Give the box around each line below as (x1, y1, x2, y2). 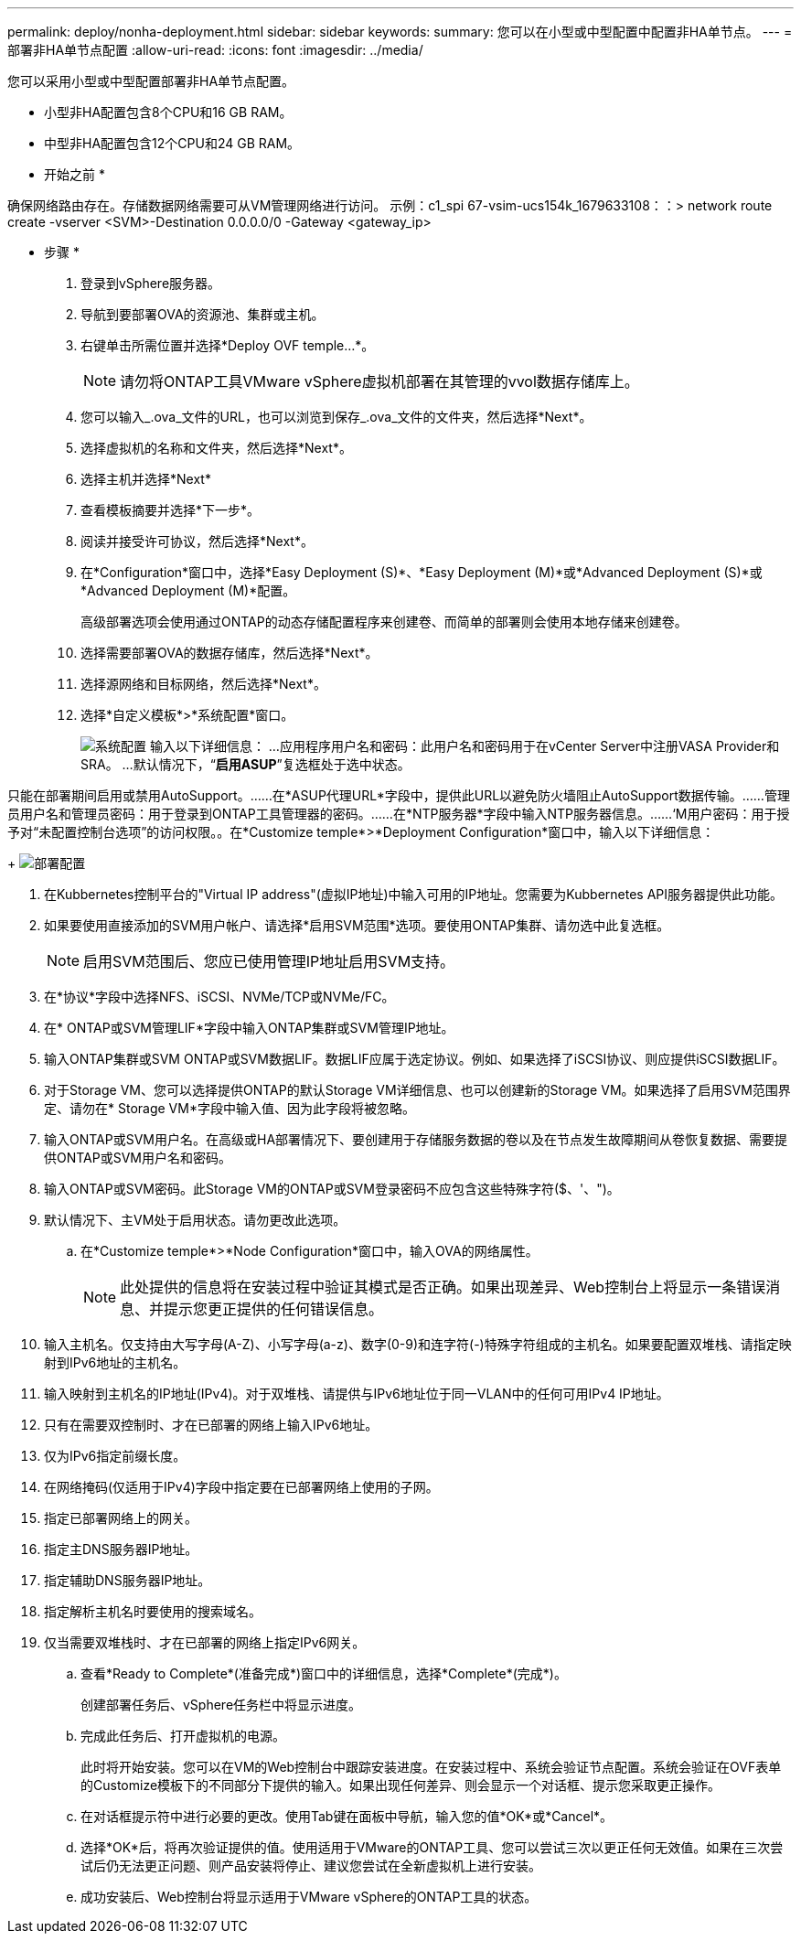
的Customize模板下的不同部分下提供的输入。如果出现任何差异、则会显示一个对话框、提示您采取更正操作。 (80, 1777, 721, 1793)
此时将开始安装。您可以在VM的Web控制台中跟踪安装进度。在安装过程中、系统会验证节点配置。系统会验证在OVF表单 (80, 1759, 782, 1775)
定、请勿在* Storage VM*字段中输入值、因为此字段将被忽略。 (44, 1100, 415, 1116)
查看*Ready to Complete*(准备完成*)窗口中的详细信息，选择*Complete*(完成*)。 (80, 1666, 567, 1681)
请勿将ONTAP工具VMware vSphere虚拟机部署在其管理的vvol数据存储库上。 (120, 372, 639, 391)
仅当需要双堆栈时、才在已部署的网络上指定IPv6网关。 (44, 1635, 366, 1650)
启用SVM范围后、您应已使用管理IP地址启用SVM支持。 (83, 952, 455, 970)
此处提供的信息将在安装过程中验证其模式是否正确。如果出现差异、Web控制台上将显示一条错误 (120, 1278, 766, 1296)
